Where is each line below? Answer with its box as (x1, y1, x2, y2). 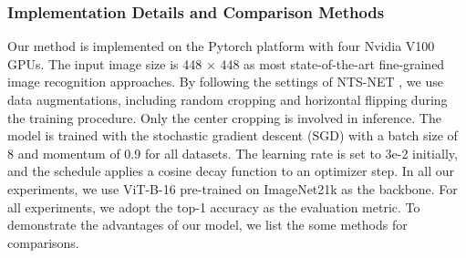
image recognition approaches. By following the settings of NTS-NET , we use (7, 72, 443, 91)
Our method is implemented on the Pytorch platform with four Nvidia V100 (7, 36, 435, 56)
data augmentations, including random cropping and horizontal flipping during (7, 90, 448, 108)
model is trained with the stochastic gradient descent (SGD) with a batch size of (7, 126, 458, 145)
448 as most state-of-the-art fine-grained (220, 54, 445, 73)
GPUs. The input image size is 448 (7, 54, 202, 73)
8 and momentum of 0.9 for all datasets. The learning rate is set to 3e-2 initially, (7, 143, 458, 162)
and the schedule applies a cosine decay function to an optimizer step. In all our (7, 161, 454, 181)
